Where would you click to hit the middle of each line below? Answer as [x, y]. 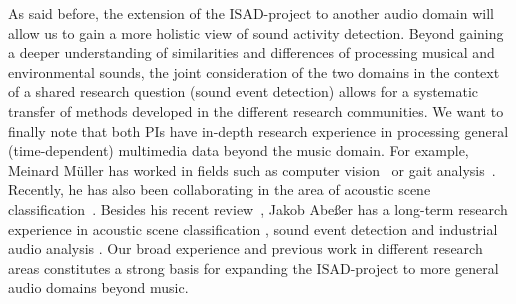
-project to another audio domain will [378, 13]
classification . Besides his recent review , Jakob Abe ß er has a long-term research [258, 208]
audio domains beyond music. [98, 287]
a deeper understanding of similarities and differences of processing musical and [251, 52]
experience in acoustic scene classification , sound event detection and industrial [253, 228]
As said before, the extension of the [116, 13]
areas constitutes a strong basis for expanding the [160, 267]
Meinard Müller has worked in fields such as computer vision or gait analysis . [252, 169]
